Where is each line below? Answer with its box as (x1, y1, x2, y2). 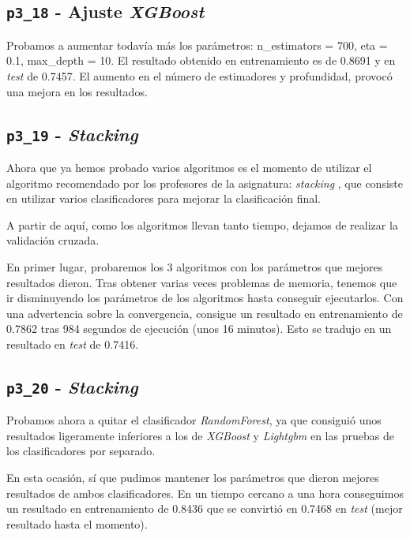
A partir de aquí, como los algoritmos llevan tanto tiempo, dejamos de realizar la (6, 216, 398, 233)
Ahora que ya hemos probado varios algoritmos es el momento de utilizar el (6, 159, 372, 175)
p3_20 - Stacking (6, 374, 138, 398)
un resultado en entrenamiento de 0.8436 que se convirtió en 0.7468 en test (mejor (6, 500, 403, 517)
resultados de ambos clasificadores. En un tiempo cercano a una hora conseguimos (6, 484, 404, 501)
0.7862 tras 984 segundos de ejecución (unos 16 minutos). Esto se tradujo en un (6, 320, 392, 337)
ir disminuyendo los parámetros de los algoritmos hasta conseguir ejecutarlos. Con (6, 290, 404, 306)
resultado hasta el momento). (6, 515, 148, 532)
